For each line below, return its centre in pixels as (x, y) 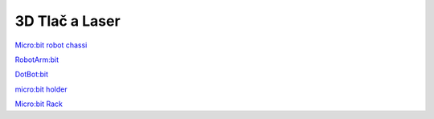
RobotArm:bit (37, 59)
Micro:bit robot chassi (51, 45)
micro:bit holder (41, 89)
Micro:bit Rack (39, 104)
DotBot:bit (31, 74)
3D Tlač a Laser (68, 21)
